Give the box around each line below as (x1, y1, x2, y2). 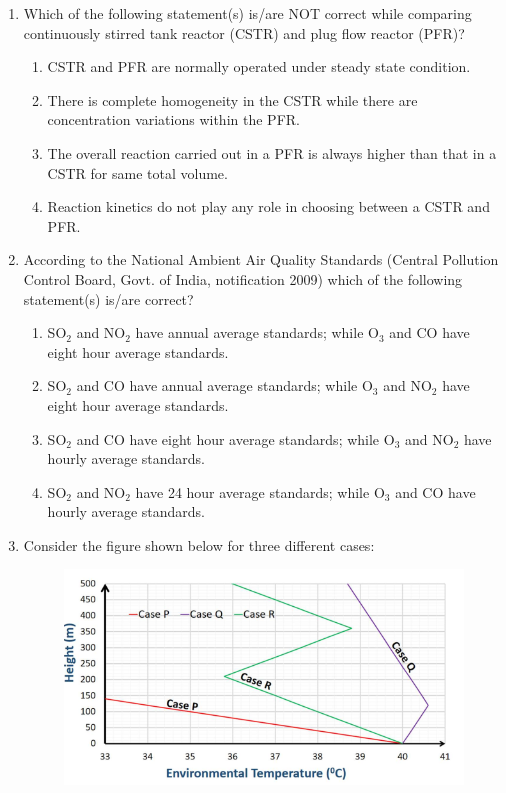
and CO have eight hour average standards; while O (76, 428, 395, 449)
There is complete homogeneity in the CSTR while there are (47, 89, 418, 110)
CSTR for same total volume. (47, 162, 228, 183)
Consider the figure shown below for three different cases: (23, 534, 375, 555)
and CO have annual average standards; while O (76, 375, 373, 396)
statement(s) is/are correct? (23, 288, 194, 309)
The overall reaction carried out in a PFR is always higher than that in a (47, 142, 497, 163)
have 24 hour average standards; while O (135, 481, 385, 502)
